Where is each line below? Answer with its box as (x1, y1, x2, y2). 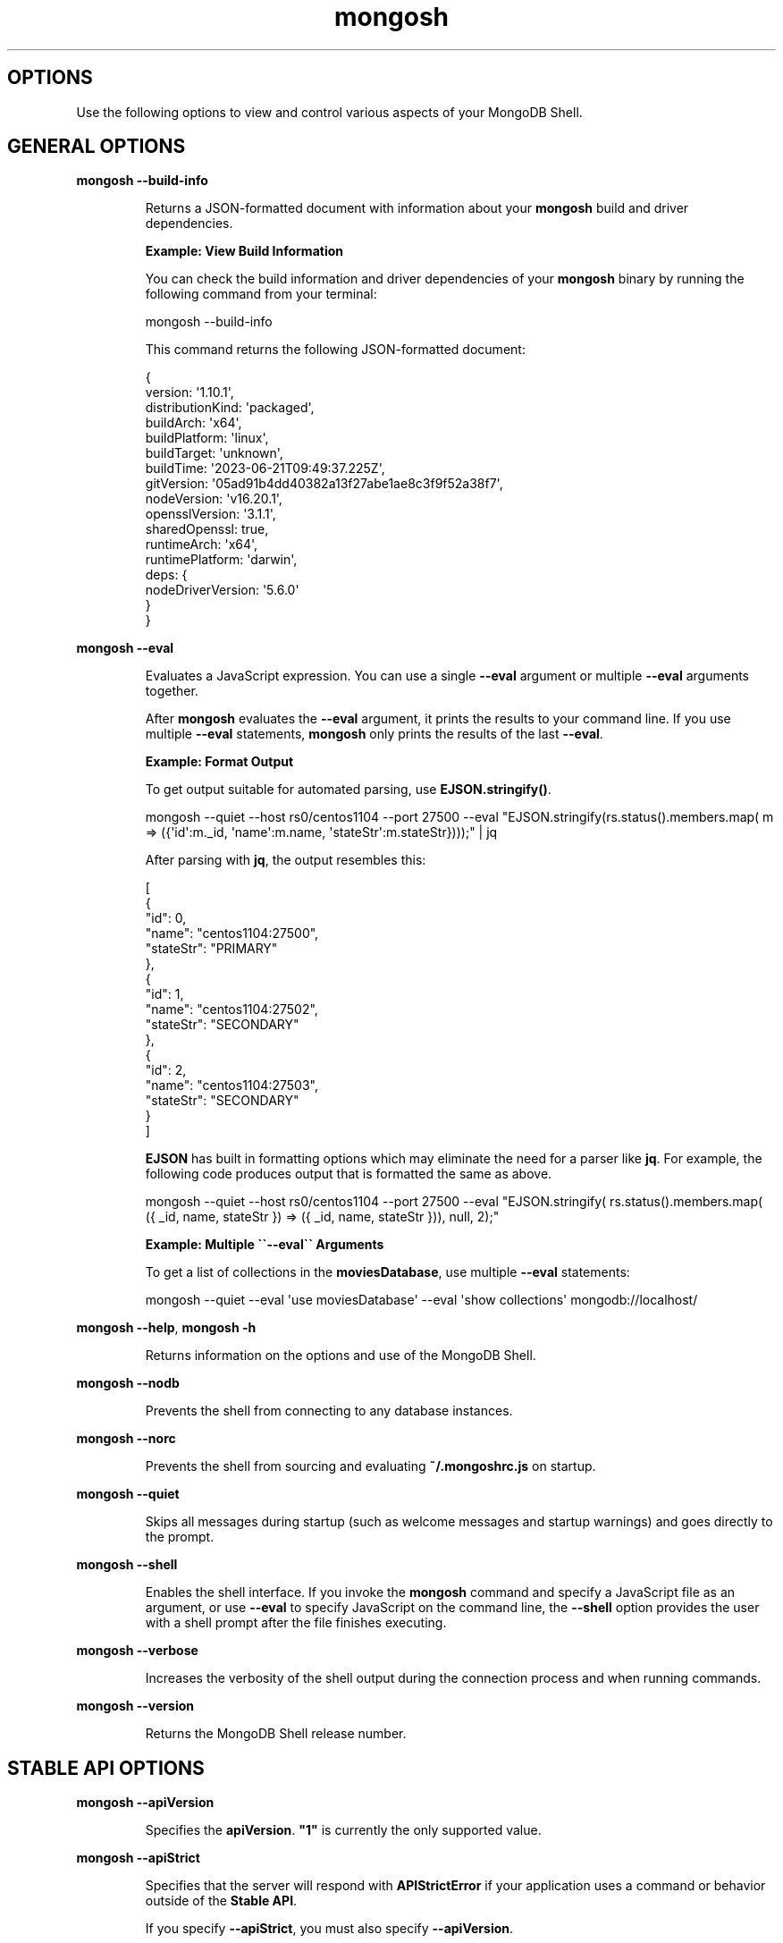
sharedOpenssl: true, (145, 521, 269, 537)
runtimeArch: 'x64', (145, 536, 258, 553)
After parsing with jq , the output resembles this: (145, 852, 426, 868)
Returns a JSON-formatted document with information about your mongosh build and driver (145, 200, 689, 216)
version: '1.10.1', (145, 384, 234, 401)
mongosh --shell (76, 1557, 178, 1573)
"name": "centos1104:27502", (145, 1001, 318, 1018)
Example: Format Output (145, 754, 294, 770)
